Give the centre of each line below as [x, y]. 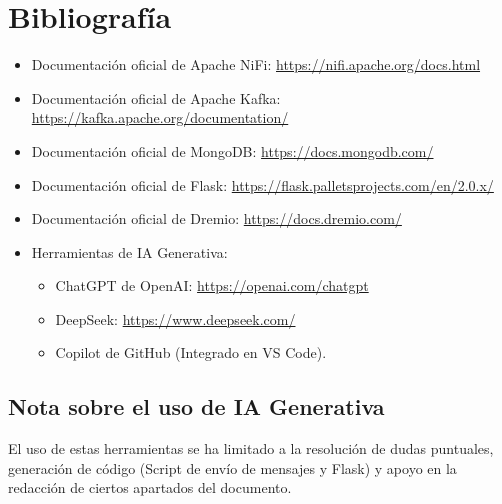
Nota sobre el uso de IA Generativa [196, 406]
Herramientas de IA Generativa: [129, 251]
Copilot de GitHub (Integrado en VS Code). [191, 352]
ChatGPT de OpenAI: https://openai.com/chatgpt [212, 285]
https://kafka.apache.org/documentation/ [160, 117]
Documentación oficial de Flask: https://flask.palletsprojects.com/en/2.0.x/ [262, 184]
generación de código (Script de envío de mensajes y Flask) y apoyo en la [232, 467]
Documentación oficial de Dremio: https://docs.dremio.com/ [216, 218]
